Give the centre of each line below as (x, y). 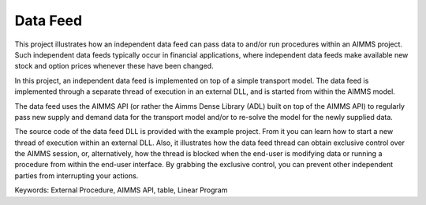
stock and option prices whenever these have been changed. (114, 66)
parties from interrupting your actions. (77, 175)
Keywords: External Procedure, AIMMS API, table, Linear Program (121, 190)
